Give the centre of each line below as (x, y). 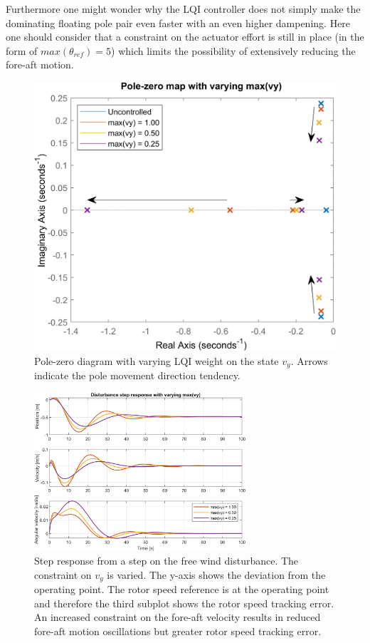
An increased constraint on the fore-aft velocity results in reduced (178, 617)
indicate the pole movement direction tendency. (137, 375)
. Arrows (309, 360)
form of (22, 50)
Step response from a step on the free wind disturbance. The (166, 561)
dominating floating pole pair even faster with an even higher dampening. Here (178, 22)
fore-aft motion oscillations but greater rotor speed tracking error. (178, 631)
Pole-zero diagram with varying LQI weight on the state (157, 360)
